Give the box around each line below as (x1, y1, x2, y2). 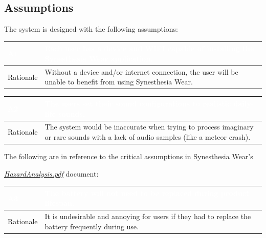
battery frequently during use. (45, 221, 139, 231)
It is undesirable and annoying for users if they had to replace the (45, 211, 251, 222)
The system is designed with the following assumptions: (4, 24, 179, 34)
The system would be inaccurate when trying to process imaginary (45, 121, 254, 132)
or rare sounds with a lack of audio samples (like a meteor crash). (45, 131, 251, 142)
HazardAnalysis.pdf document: (4, 168, 99, 179)
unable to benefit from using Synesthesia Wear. (45, 76, 193, 87)
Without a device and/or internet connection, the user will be (45, 66, 238, 77)
